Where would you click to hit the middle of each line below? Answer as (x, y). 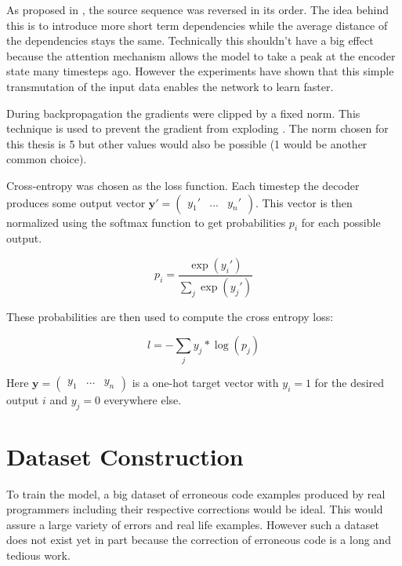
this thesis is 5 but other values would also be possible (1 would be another (187, 143)
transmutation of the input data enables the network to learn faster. (170, 86)
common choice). (47, 159)
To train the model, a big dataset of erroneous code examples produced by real (196, 493)
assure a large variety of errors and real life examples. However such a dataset (193, 524)
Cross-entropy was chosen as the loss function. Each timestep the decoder (183, 185)
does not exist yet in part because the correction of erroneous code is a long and (199, 540)
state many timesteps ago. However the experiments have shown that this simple (200, 71)
